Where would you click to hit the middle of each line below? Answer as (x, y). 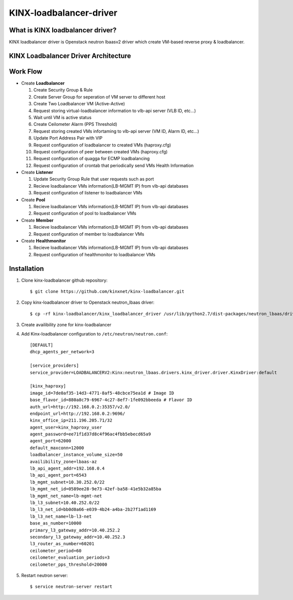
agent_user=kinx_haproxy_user (66, 427)
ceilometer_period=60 (56, 551)
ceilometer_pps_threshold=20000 (69, 564)
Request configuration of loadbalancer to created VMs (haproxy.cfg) (102, 145)
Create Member (37, 220)
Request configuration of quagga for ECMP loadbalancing (92, 159)
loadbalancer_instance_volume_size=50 (76, 455)
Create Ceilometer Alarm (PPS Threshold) (75, 124)
